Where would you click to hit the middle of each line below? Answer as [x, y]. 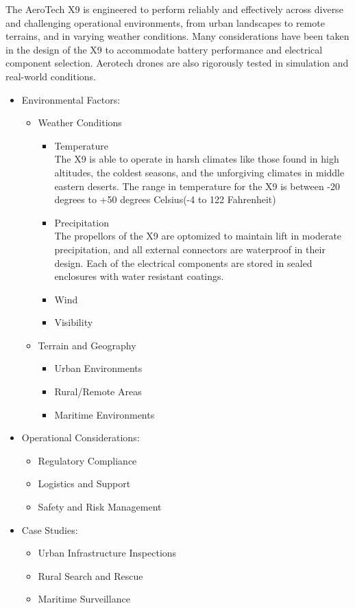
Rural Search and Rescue [90, 575]
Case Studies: [50, 529]
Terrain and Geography [87, 345]
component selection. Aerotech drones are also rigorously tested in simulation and [177, 63]
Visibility [74, 322]
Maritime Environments [105, 414]
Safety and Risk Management [100, 507]
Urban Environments [98, 368]
